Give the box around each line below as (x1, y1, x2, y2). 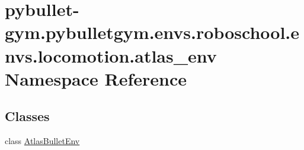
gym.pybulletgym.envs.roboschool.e (5, 20, 300, 44)
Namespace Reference (5, 66, 187, 90)
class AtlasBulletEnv (5, 135, 80, 147)
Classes (5, 107, 50, 125)
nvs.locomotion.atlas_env (5, 43, 217, 67)
